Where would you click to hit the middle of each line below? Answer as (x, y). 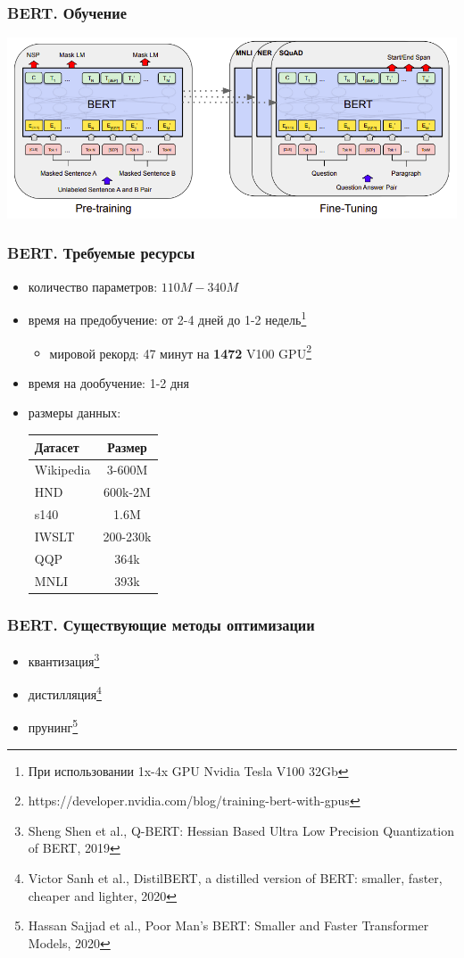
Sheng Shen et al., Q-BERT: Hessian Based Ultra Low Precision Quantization (241, 830)
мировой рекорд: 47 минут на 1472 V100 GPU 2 (180, 351)
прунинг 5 (53, 726)
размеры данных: (75, 413)
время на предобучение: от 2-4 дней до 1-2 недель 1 (167, 318)
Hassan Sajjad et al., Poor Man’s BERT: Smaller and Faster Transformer (228, 925)
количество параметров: (93, 286)
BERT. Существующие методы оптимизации (161, 624)
